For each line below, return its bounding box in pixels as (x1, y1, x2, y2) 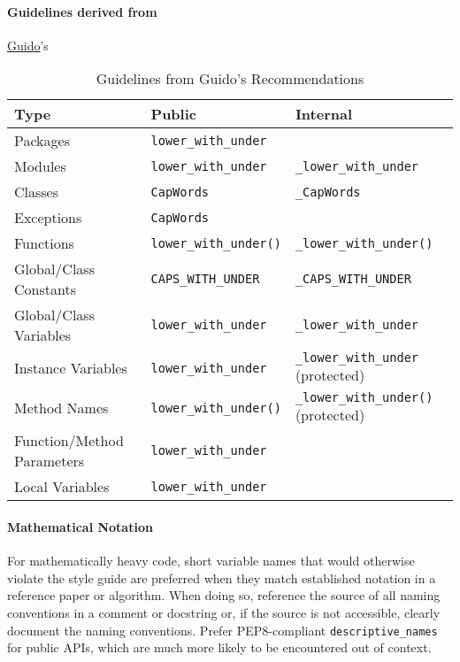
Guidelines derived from (7, 2, 157, 20)
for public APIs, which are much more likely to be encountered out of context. (7, 638, 432, 657)
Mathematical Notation (7, 517, 153, 535)
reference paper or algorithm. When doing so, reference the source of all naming (7, 586, 441, 604)
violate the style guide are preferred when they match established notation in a (7, 568, 436, 587)
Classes (14, 181, 59, 203)
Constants (14, 279, 76, 300)
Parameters (14, 450, 85, 472)
